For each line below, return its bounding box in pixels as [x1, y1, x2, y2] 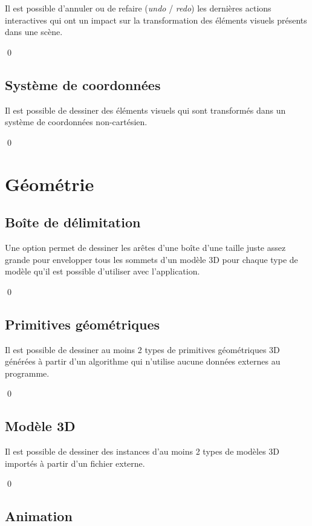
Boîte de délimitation [5, 213, 141, 232]
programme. [5, 366, 50, 379]
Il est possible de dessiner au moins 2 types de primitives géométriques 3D [5, 343, 280, 356]
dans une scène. [5, 25, 63, 38]
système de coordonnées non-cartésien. [5, 115, 148, 128]
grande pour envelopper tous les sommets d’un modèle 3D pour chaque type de [5, 253, 298, 265]
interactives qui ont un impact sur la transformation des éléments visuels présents [5, 13, 307, 26]
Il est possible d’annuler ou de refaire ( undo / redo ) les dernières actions [5, 2, 271, 14]
